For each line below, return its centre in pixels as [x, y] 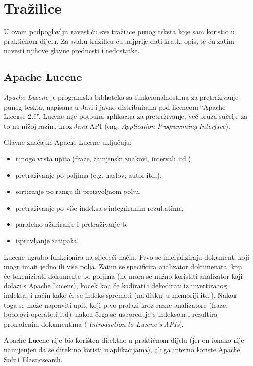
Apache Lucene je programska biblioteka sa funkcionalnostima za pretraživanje [121, 97]
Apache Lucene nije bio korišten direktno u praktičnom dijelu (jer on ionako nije [124, 340]
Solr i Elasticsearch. [33, 359]
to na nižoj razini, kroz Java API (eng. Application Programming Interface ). [117, 125]
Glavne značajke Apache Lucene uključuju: [68, 142]
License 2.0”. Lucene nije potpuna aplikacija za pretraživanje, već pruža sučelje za [126, 116]
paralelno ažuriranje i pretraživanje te [72, 224]
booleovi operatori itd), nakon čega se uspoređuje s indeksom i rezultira [111, 314]
